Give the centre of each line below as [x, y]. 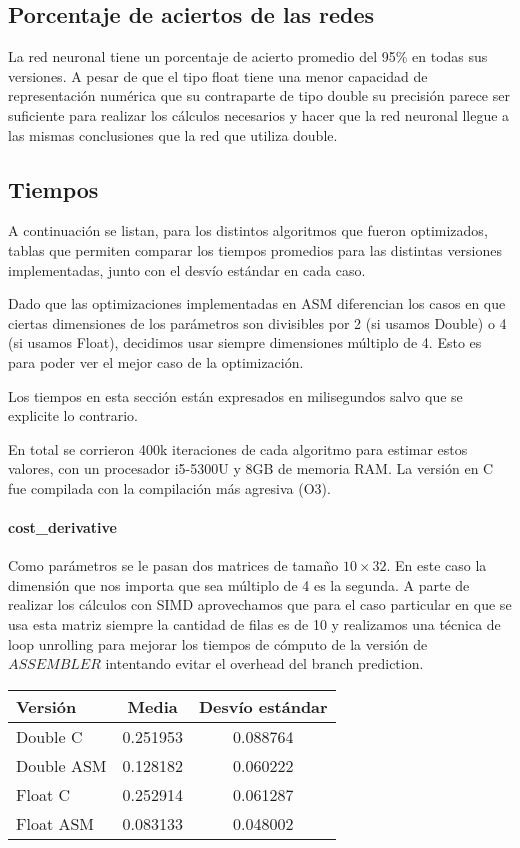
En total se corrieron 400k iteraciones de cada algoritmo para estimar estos [238, 448]
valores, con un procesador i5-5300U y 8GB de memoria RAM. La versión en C [251, 468]
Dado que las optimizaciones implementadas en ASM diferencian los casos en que [257, 303]
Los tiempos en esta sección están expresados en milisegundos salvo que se [235, 395]
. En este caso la [436, 565]
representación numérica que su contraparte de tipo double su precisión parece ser [259, 95]
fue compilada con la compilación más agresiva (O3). [169, 487]
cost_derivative [62, 527]
